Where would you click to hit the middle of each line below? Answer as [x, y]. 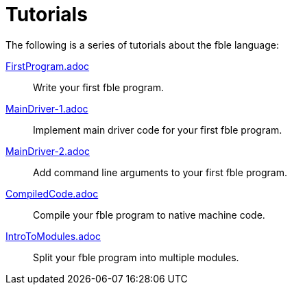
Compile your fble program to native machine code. [149, 215]
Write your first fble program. [99, 87]
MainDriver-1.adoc [47, 108]
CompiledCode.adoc [52, 193]
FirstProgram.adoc [48, 66]
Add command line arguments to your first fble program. [160, 172]
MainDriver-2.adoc [48, 151]
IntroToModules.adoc [53, 236]
